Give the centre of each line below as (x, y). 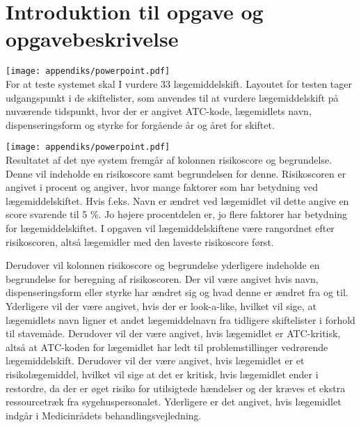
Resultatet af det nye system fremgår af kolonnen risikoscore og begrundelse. (169, 160)
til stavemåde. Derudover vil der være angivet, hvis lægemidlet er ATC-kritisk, (173, 333)
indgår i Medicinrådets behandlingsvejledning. (104, 415)
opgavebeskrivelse (92, 39)
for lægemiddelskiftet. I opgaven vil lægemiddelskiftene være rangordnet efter (170, 227)
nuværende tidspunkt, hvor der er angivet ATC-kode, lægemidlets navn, (159, 111)
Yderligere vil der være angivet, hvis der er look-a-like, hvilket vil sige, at (161, 305)
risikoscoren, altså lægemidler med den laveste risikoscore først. (140, 241)
